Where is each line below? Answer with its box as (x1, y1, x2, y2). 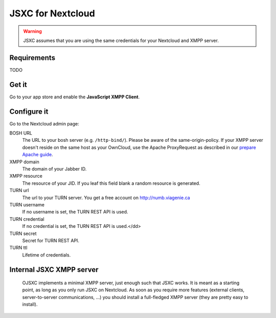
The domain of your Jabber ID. (22, 166, 87, 172)
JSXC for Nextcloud (9, 8, 96, 19)
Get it (9, 80, 28, 89)
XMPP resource (9, 173, 43, 179)
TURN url (9, 187, 29, 194)
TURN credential (9, 216, 44, 222)
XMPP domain (9, 159, 39, 165)
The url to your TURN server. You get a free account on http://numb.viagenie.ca (22, 195, 190, 201)
